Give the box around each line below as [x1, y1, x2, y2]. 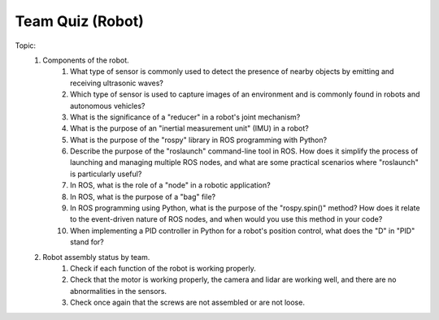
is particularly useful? [70, 169, 142, 179]
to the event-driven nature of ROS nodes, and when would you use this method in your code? [70, 214, 383, 224]
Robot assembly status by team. [42, 252, 150, 262]
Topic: [15, 41, 37, 50]
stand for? [70, 237, 105, 247]
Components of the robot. [42, 55, 129, 65]
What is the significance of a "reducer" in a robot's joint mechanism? [70, 112, 301, 122]
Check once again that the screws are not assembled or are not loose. [70, 297, 305, 308]
